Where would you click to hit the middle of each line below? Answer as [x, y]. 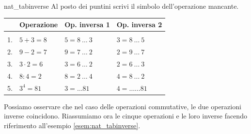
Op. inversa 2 [139, 25]
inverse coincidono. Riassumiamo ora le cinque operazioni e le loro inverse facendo [125, 116]
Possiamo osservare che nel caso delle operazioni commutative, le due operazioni [123, 106]
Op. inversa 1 [87, 25]
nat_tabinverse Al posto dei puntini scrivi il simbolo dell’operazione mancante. [121, 6]
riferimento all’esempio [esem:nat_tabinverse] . [72, 125]
